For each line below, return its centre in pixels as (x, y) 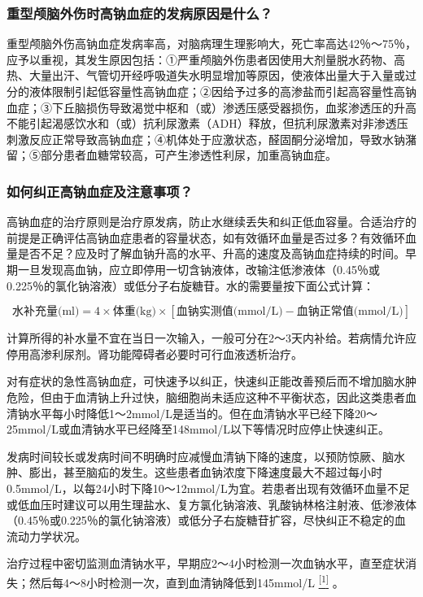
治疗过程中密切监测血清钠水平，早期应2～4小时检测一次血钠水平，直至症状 (206, 563)
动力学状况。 (52, 536)
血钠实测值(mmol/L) (229, 312)
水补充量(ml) (46, 312)
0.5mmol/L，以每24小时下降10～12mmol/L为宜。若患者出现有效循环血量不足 (208, 488)
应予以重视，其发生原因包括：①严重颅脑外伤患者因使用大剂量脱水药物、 (200, 59)
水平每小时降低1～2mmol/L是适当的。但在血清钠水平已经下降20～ (203, 413)
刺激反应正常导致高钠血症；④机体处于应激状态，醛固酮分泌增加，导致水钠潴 (211, 139)
